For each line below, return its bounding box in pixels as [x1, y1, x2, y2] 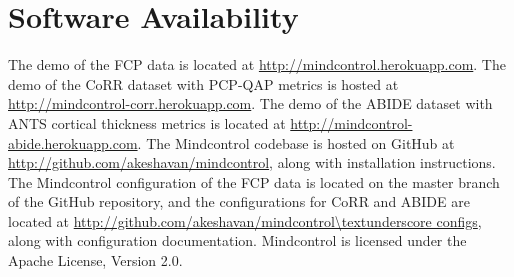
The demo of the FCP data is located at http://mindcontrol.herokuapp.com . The [8, 54, 506, 75]
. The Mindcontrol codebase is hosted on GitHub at [137, 132, 455, 153]
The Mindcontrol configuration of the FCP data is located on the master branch [8, 171, 500, 192]
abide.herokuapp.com [8, 132, 138, 153]
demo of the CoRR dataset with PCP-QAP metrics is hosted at [8, 73, 399, 94]
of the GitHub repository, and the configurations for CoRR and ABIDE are [8, 191, 470, 212]
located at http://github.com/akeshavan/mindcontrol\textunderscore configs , [8, 210, 482, 231]
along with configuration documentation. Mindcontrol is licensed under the [8, 230, 467, 251]
